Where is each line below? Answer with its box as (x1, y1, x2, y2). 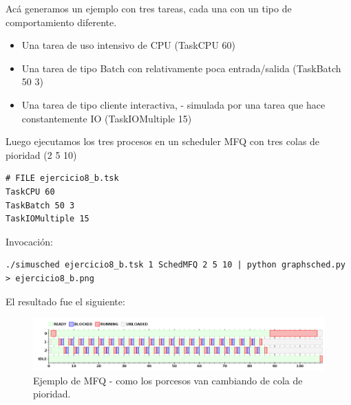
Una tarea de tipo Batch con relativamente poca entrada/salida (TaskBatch (21, 61, 341, 75)
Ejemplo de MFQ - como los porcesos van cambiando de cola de (33, 373, 303, 387)
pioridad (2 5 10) (6, 147, 77, 162)
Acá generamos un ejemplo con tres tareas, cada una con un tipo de (6, 1, 292, 15)
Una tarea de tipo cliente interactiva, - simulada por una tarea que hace (21, 97, 326, 111)
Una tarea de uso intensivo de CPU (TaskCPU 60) (21, 38, 235, 52)
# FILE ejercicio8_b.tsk (6, 173, 119, 184)
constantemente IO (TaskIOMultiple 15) (21, 111, 192, 125)
